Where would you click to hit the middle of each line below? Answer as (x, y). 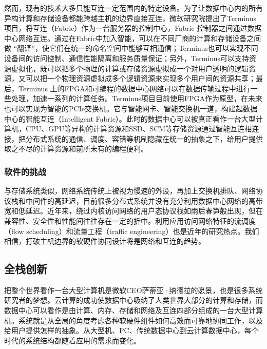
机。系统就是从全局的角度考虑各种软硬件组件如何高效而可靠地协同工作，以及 (133, 320)
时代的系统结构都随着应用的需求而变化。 (72, 340)
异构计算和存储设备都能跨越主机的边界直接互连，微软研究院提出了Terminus (130, 18)
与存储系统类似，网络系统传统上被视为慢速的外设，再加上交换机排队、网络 (130, 191)
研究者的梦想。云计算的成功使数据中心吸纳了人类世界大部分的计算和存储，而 (133, 300)
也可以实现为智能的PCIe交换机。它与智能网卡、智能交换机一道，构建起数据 (131, 108)
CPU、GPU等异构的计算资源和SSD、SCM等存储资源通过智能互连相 (139, 129)
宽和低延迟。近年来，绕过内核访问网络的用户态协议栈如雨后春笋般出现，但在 (133, 211)
